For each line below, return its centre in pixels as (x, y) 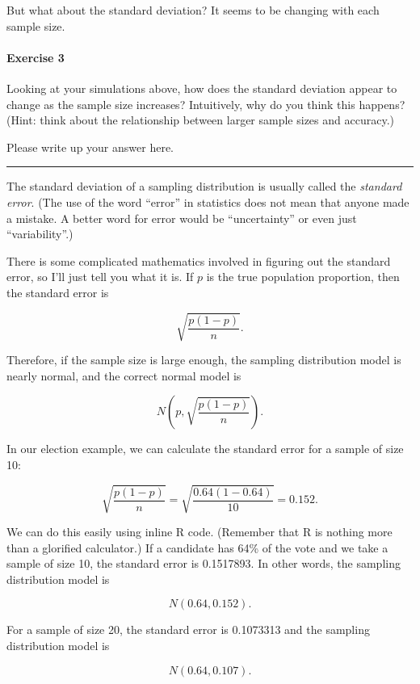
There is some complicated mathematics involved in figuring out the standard (199, 260)
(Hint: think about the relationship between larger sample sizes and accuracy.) (200, 120)
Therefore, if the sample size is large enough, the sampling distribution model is (204, 360)
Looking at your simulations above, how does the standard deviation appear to (202, 88)
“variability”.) (40, 234)
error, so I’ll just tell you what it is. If (100, 277)
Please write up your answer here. (90, 147)
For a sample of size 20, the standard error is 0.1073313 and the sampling (188, 629)
